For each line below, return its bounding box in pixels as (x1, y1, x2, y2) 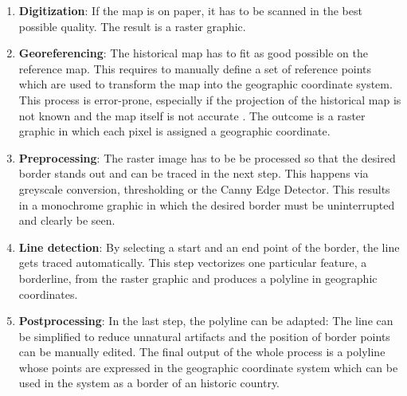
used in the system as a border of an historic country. (18, 374, 280, 391)
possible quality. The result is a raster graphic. (18, 18, 246, 34)
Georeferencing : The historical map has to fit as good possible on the (18, 45, 368, 61)
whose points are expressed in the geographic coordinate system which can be (18, 359, 398, 375)
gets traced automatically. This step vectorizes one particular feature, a (18, 254, 367, 271)
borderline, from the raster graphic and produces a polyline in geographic (18, 269, 378, 286)
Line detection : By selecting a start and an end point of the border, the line (18, 238, 400, 255)
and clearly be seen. (18, 212, 115, 229)
